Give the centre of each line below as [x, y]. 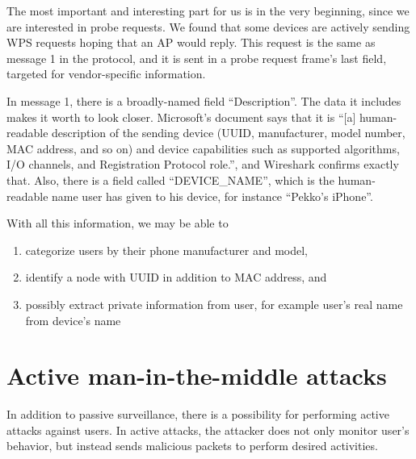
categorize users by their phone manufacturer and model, [166, 250]
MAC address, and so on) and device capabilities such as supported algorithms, [203, 148]
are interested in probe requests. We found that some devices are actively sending [208, 26]
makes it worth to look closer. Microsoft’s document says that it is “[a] [181, 117]
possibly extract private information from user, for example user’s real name [214, 304]
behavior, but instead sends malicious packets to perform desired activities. [192, 446]
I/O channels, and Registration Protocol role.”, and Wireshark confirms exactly [203, 164]
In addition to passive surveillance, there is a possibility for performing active [198, 414]
